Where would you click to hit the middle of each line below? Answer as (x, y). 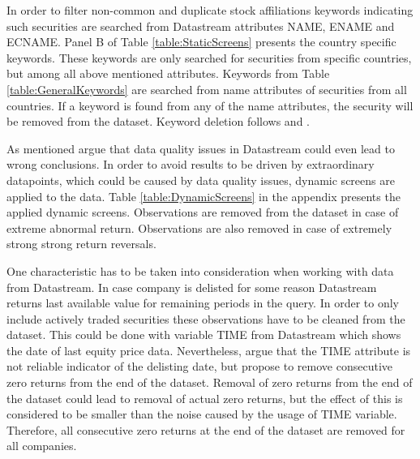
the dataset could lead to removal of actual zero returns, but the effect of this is (205, 398)
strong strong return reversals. (81, 244)
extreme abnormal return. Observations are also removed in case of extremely (199, 227)
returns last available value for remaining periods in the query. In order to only (203, 303)
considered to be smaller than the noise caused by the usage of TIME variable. (202, 414)
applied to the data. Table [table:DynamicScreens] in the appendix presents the (204, 196)
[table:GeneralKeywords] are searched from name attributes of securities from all (207, 89)
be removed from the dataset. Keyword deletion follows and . (158, 121)
